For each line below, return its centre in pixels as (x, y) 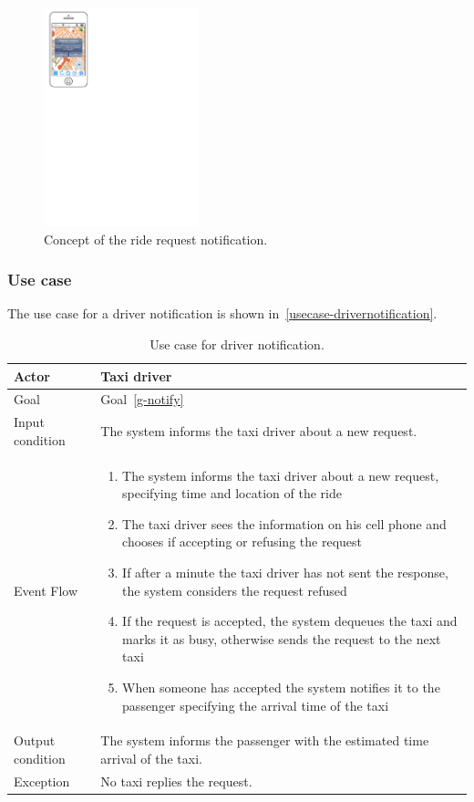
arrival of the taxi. (151, 759)
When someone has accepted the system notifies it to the (281, 687)
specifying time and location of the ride (232, 493)
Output (35, 740)
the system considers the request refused (235, 590)
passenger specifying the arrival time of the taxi (256, 705)
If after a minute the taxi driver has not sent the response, (285, 573)
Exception (42, 781)
